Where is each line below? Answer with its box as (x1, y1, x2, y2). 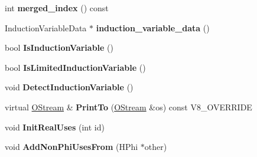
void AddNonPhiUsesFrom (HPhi (5, 140, 138, 153)
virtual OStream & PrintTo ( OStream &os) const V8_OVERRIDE (5, 100, 252, 113)
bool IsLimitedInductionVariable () (5, 61, 146, 73)
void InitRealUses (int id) (5, 120, 105, 133)
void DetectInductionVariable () (5, 81, 134, 93)
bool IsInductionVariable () (5, 41, 113, 54)
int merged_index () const (5, 2, 109, 14)
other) (144, 140, 167, 153)
